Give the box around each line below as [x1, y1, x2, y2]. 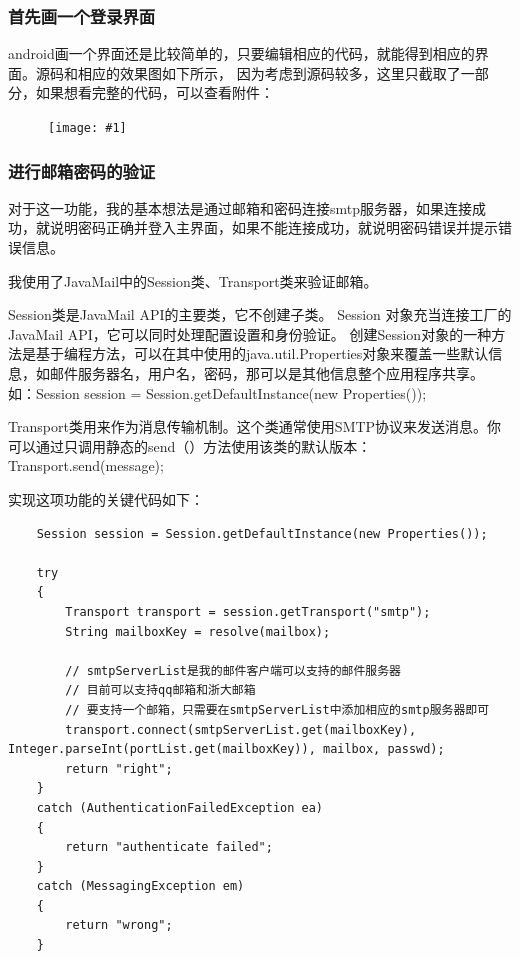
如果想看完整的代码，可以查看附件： [35, 82, 274, 103]
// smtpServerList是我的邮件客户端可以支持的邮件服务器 [65, 663, 402, 678]
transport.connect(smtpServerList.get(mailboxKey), [65, 722, 417, 737]
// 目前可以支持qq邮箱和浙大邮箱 [65, 683, 256, 698]
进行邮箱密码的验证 [8, 158, 156, 183]
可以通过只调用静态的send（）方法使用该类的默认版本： [8, 435, 372, 456]
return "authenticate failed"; [65, 840, 273, 855]
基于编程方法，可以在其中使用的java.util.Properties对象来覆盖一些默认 [35, 343, 489, 364]
